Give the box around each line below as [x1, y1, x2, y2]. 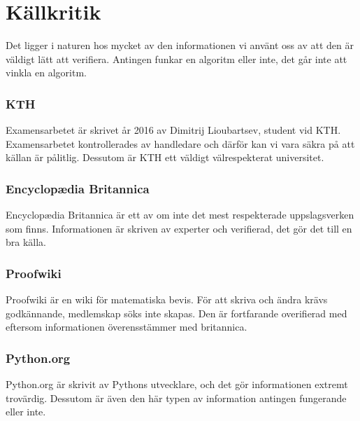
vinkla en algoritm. [6, 65, 87, 80]
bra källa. [6, 235, 47, 249]
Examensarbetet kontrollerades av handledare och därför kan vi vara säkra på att [6, 136, 355, 151]
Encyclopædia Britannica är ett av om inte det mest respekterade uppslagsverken [6, 207, 354, 222]
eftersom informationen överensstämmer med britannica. [6, 319, 247, 334]
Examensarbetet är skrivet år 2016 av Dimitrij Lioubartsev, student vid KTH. [6, 123, 341, 137]
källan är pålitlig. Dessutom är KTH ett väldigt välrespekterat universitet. [6, 150, 324, 165]
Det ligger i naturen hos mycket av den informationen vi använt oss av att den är [6, 38, 354, 53]
